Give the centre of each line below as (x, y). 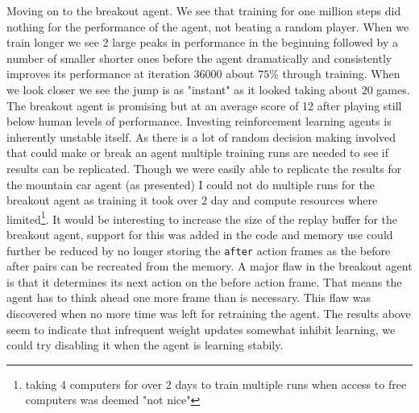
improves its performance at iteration (98, 74)
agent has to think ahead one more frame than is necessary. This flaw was (189, 297)
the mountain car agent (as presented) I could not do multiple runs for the (191, 184)
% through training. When (335, 74)
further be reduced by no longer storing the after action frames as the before (199, 250)
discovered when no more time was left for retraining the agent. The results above (209, 313)
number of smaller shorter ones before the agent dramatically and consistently (199, 58)
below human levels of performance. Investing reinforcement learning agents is (199, 121)
